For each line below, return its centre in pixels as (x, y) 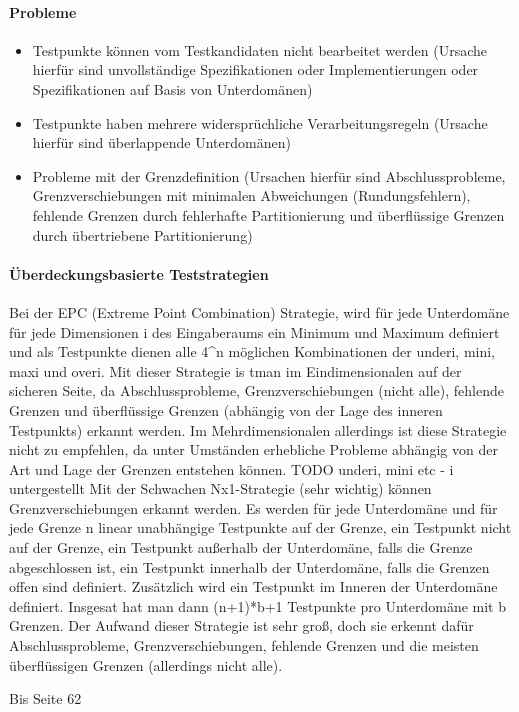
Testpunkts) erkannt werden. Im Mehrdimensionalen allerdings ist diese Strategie (258, 429)
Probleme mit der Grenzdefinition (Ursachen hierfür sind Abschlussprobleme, (269, 175)
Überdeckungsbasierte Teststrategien (139, 273)
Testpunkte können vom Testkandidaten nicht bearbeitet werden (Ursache (259, 49)
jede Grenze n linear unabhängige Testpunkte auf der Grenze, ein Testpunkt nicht (260, 527)
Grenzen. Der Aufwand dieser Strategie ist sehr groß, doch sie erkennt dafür (241, 625)
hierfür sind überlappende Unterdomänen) (161, 142)
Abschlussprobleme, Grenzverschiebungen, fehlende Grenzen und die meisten (244, 645)
